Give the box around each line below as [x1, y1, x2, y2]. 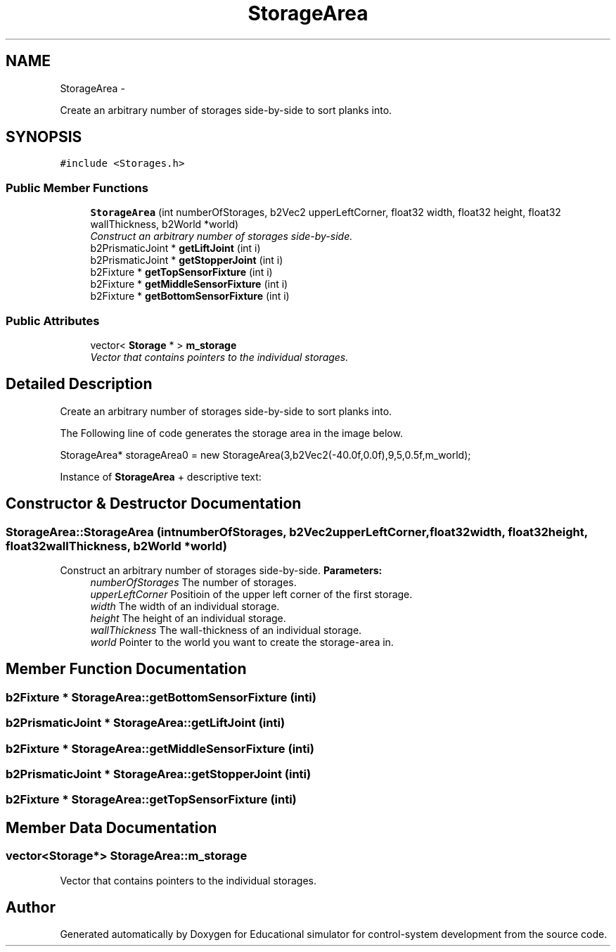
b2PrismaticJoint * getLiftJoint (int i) [90, 242, 261, 255]
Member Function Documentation [6, 660, 247, 678]
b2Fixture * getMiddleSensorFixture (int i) [90, 278, 288, 291]
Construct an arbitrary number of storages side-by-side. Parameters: [60, 564, 383, 576]
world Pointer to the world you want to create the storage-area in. [90, 636, 394, 648]
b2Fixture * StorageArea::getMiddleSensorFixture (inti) [6, 741, 314, 756]
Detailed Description [6, 375, 153, 393]
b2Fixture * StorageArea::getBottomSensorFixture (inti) [6, 690, 316, 704]
